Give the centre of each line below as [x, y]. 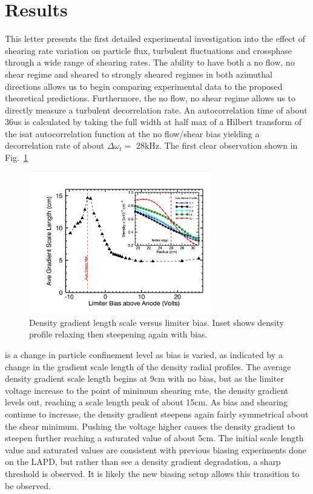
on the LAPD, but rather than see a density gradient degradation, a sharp [143, 462]
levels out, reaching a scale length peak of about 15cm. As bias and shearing [147, 402]
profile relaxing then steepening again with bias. [118, 334]
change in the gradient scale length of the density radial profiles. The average [148, 366]
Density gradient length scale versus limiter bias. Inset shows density [156, 322]
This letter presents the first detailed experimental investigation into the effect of [155, 39]
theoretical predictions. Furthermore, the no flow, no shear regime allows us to [150, 98]
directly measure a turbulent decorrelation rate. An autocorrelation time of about [156, 110]
